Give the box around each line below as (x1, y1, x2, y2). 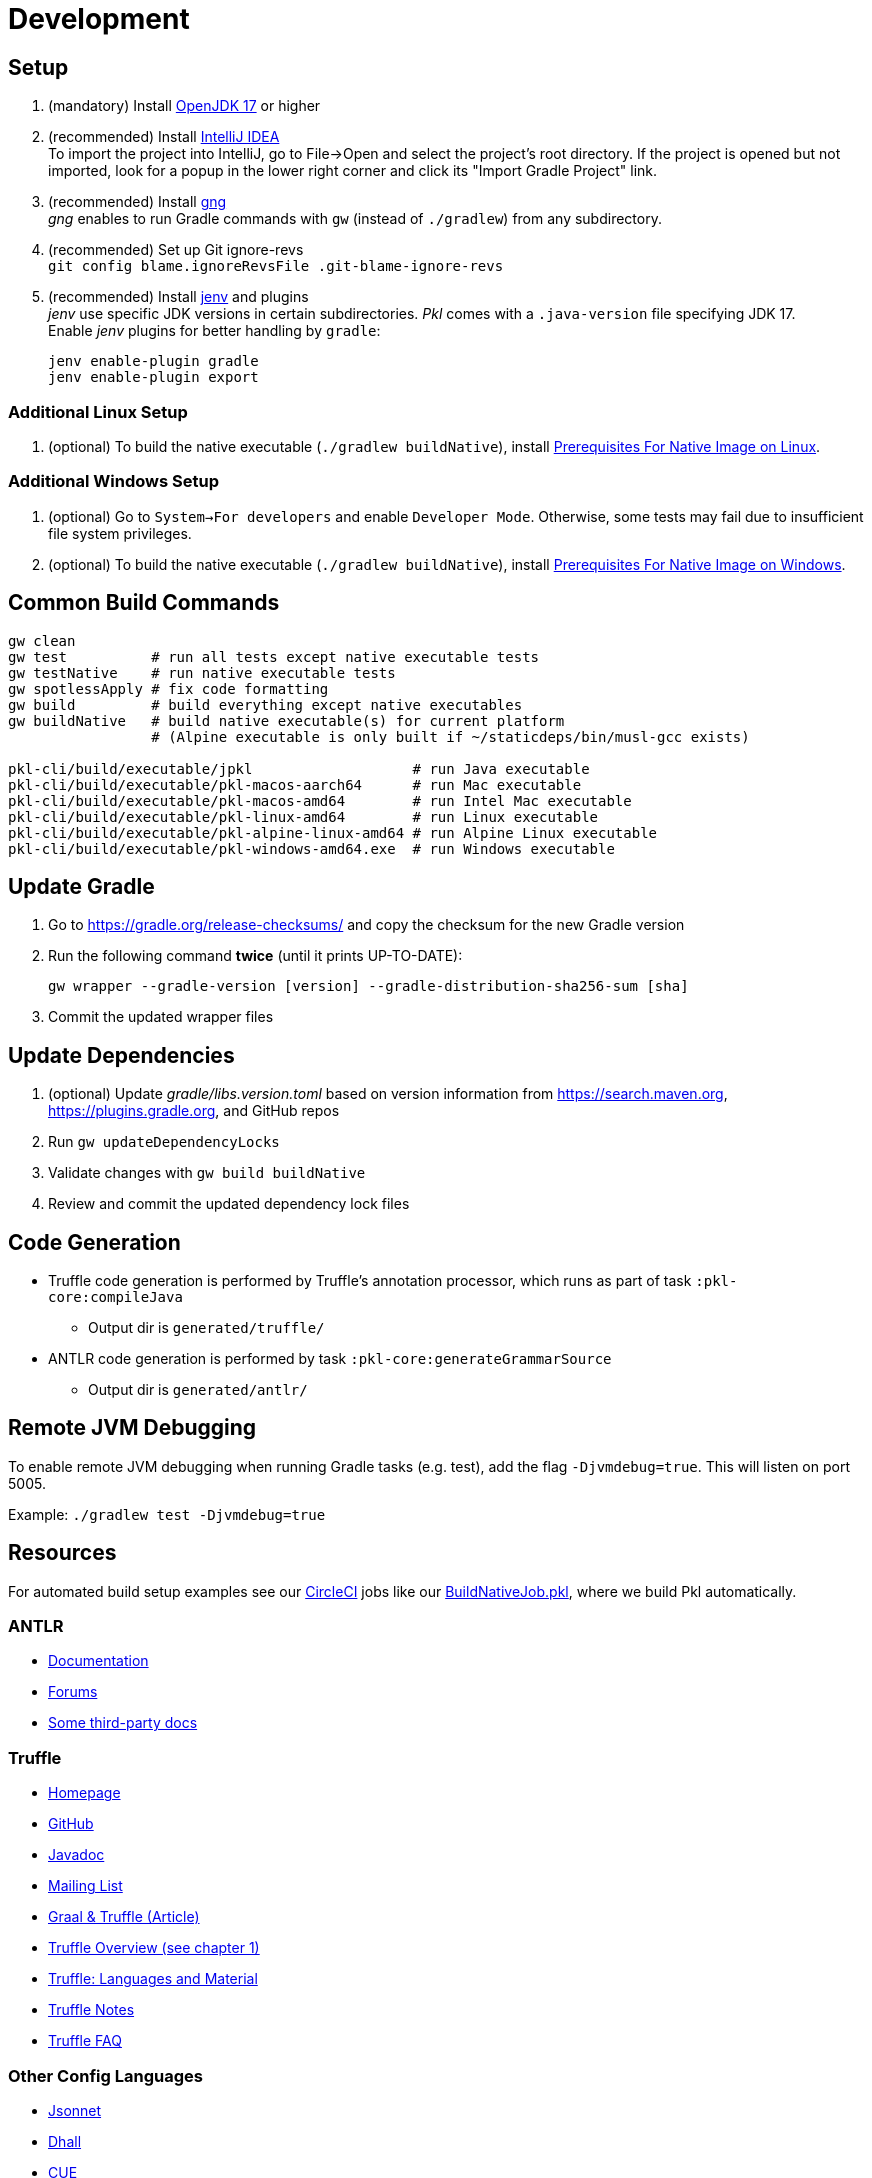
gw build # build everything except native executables (8, 696, 523, 713)
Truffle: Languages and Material (48, 1970, 258, 1988)
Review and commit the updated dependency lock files (48, 1195, 410, 1213)
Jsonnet (48, 2101, 102, 2119)
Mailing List (48, 1877, 123, 1895)
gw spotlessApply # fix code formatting (8, 680, 329, 697)
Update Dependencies (8, 1042, 235, 1068)
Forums (48, 1683, 98, 1701)
